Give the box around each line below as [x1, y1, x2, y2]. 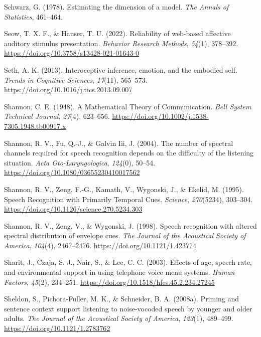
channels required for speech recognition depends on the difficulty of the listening [4, 147, 254, 158]
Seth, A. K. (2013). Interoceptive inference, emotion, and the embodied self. [4, 64, 237, 75]
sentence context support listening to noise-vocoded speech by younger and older [4, 303, 252, 313]
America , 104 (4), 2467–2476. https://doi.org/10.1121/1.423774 [4, 240, 197, 250]
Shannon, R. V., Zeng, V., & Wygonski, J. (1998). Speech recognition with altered [4, 220, 257, 231]
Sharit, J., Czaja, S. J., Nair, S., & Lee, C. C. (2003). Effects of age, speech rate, [4, 257, 252, 267]
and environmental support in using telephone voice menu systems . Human [4, 267, 235, 277]
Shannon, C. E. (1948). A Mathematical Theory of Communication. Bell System [4, 101, 251, 111]
